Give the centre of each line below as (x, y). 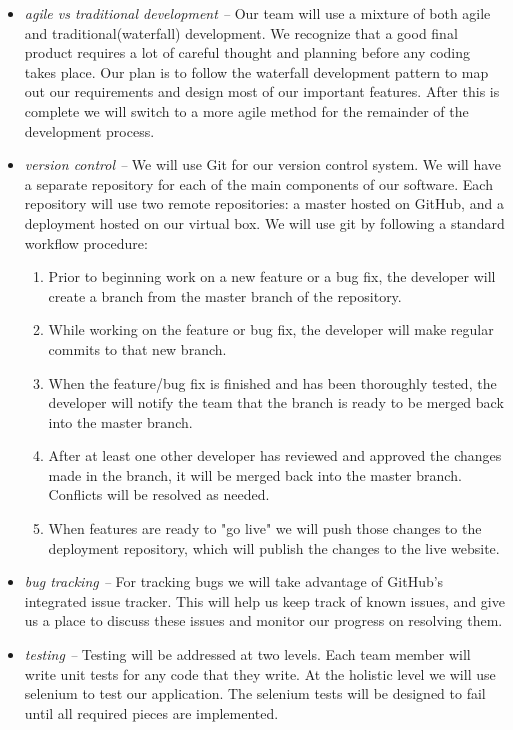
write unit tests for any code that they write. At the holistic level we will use (260, 673)
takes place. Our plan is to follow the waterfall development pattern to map (256, 71)
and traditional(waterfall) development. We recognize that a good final (241, 32)
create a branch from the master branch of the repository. (225, 295)
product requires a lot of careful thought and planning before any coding (247, 52)
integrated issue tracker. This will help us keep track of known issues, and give (264, 600)
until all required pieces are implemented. (151, 712)
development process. (89, 130)
